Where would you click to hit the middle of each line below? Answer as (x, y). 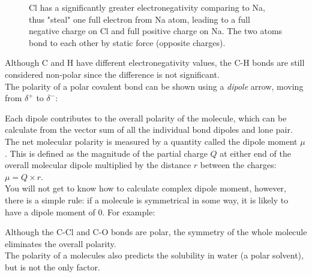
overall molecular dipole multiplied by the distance (98, 165)
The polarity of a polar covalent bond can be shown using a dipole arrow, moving (154, 86)
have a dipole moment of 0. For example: (80, 211)
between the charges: (238, 165)
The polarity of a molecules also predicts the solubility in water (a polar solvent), (154, 255)
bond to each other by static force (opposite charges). (127, 42)
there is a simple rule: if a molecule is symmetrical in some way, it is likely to (147, 200)
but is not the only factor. (52, 267)
